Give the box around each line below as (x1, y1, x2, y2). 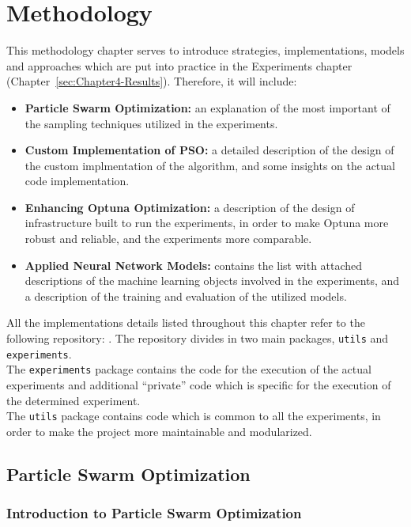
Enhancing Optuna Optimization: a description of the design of (25, 199, 355, 215)
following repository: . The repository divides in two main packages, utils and (6, 330, 389, 347)
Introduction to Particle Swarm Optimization (6, 503, 302, 523)
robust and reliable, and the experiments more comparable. (25, 230, 312, 247)
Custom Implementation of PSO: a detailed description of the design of (25, 142, 394, 158)
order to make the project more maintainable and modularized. (6, 423, 312, 439)
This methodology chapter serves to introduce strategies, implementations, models (6, 42, 405, 59)
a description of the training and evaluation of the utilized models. (25, 287, 347, 304)
